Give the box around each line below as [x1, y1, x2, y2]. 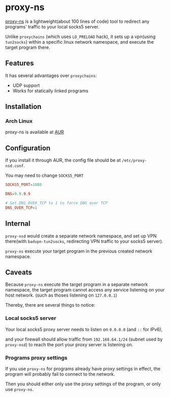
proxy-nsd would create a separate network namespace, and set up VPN [5, 233, 157, 239]
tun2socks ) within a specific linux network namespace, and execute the [5, 39, 154, 45]
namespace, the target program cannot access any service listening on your [5, 287, 165, 293]
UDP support [12, 82, 40, 88]
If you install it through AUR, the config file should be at [5, 157, 121, 163]
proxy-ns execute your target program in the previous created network [5, 248, 153, 254]
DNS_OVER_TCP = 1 [5, 205, 38, 210]
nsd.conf [5, 164, 24, 169]
